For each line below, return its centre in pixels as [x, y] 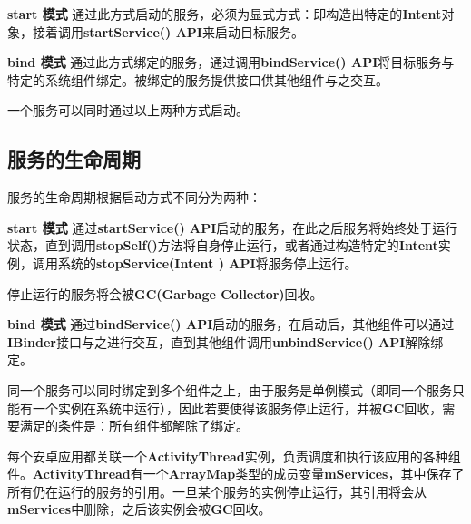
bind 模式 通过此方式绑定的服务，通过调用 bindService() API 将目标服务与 [231, 62]
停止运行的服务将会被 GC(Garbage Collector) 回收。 [165, 293]
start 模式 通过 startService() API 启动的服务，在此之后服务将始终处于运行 [233, 227]
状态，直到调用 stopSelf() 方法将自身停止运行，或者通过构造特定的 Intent [223, 245]
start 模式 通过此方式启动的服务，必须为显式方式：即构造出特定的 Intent [225, 14]
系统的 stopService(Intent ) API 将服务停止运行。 [207, 262]
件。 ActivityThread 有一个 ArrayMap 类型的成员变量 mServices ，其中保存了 [236, 474]
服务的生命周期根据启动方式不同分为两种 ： [134, 197]
